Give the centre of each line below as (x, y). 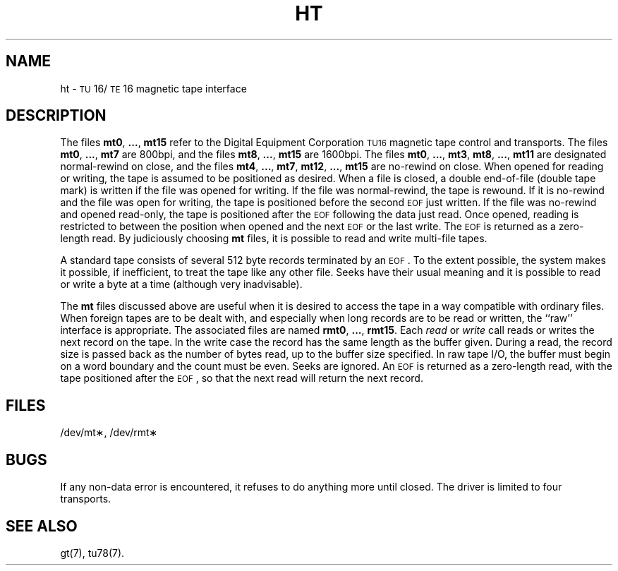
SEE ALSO (42, 526)
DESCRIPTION (56, 116)
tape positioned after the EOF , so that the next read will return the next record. (242, 378)
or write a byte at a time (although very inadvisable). (181, 284)
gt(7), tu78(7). (92, 553)
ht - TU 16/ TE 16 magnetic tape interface (153, 88)
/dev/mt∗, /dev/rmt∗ (109, 433)
